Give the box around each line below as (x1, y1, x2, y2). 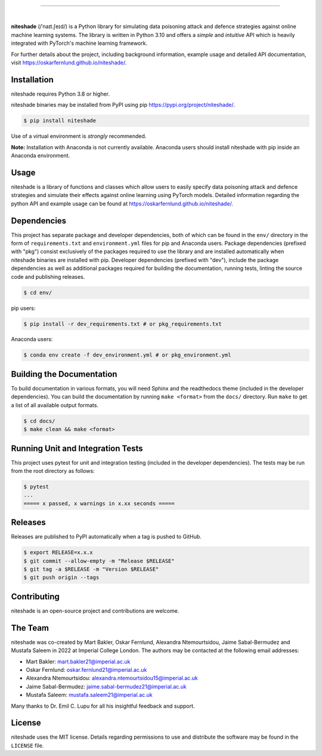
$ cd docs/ (23, 417, 55, 424)
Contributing (11, 591, 60, 601)
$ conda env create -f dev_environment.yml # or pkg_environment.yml (23, 352, 231, 358)
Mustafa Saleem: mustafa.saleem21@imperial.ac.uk (26, 692, 153, 699)
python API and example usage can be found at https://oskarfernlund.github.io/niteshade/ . (11, 200, 234, 207)
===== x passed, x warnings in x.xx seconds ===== (23, 500, 175, 507)
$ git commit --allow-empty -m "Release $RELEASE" (23, 557, 175, 564)
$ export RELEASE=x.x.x (23, 549, 94, 556)
